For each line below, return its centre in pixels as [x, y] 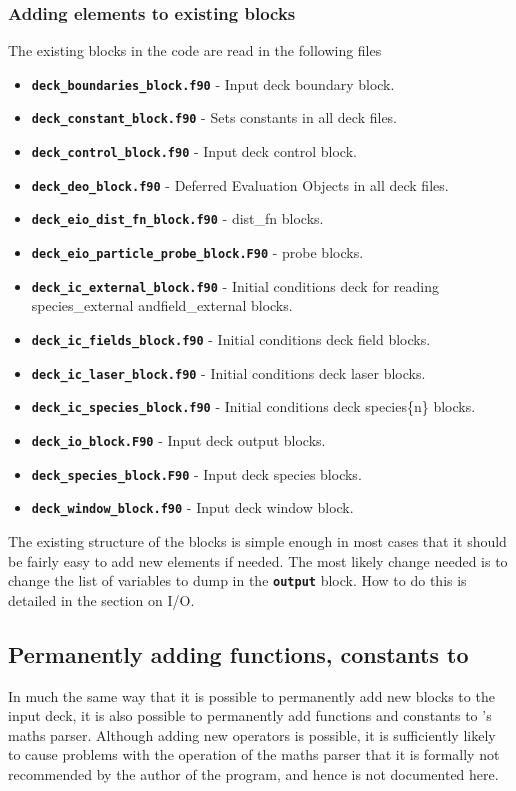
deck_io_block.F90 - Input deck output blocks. [178, 439]
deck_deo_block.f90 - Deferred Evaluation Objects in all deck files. [240, 184]
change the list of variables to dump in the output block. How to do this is [237, 580]
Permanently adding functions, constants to [238, 653]
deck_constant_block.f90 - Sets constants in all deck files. [214, 117]
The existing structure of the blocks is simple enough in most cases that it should [257, 540]
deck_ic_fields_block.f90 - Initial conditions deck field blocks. [231, 339]
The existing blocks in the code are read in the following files [195, 50]
